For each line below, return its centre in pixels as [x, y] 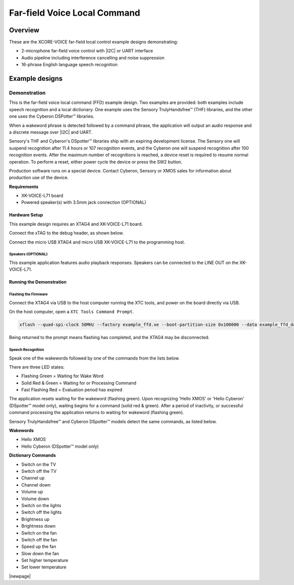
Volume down [35, 499]
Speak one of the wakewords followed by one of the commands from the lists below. [94, 358]
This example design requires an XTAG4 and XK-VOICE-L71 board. [76, 224]
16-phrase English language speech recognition [69, 65]
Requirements [24, 187]
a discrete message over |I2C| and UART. [51, 132]
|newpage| [20, 576]
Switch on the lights [41, 505]
